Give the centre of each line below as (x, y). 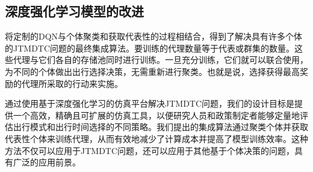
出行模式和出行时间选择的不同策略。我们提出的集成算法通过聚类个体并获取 (160, 127)
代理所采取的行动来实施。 (72, 83)
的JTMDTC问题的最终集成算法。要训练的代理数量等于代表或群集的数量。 (150, 48)
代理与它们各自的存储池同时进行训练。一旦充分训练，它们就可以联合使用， (160, 60)
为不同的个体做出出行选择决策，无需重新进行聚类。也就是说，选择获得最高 (152, 71)
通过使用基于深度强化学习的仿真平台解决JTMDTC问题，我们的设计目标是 (150, 103)
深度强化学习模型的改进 (74, 11)
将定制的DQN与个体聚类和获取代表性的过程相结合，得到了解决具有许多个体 (154, 36)
